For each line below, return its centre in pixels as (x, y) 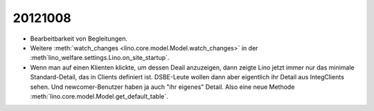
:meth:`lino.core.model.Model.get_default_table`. (99, 96)
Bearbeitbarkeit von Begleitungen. (79, 39)
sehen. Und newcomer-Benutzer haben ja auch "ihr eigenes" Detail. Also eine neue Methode (162, 87)
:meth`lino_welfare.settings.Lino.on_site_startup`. (100, 58)
